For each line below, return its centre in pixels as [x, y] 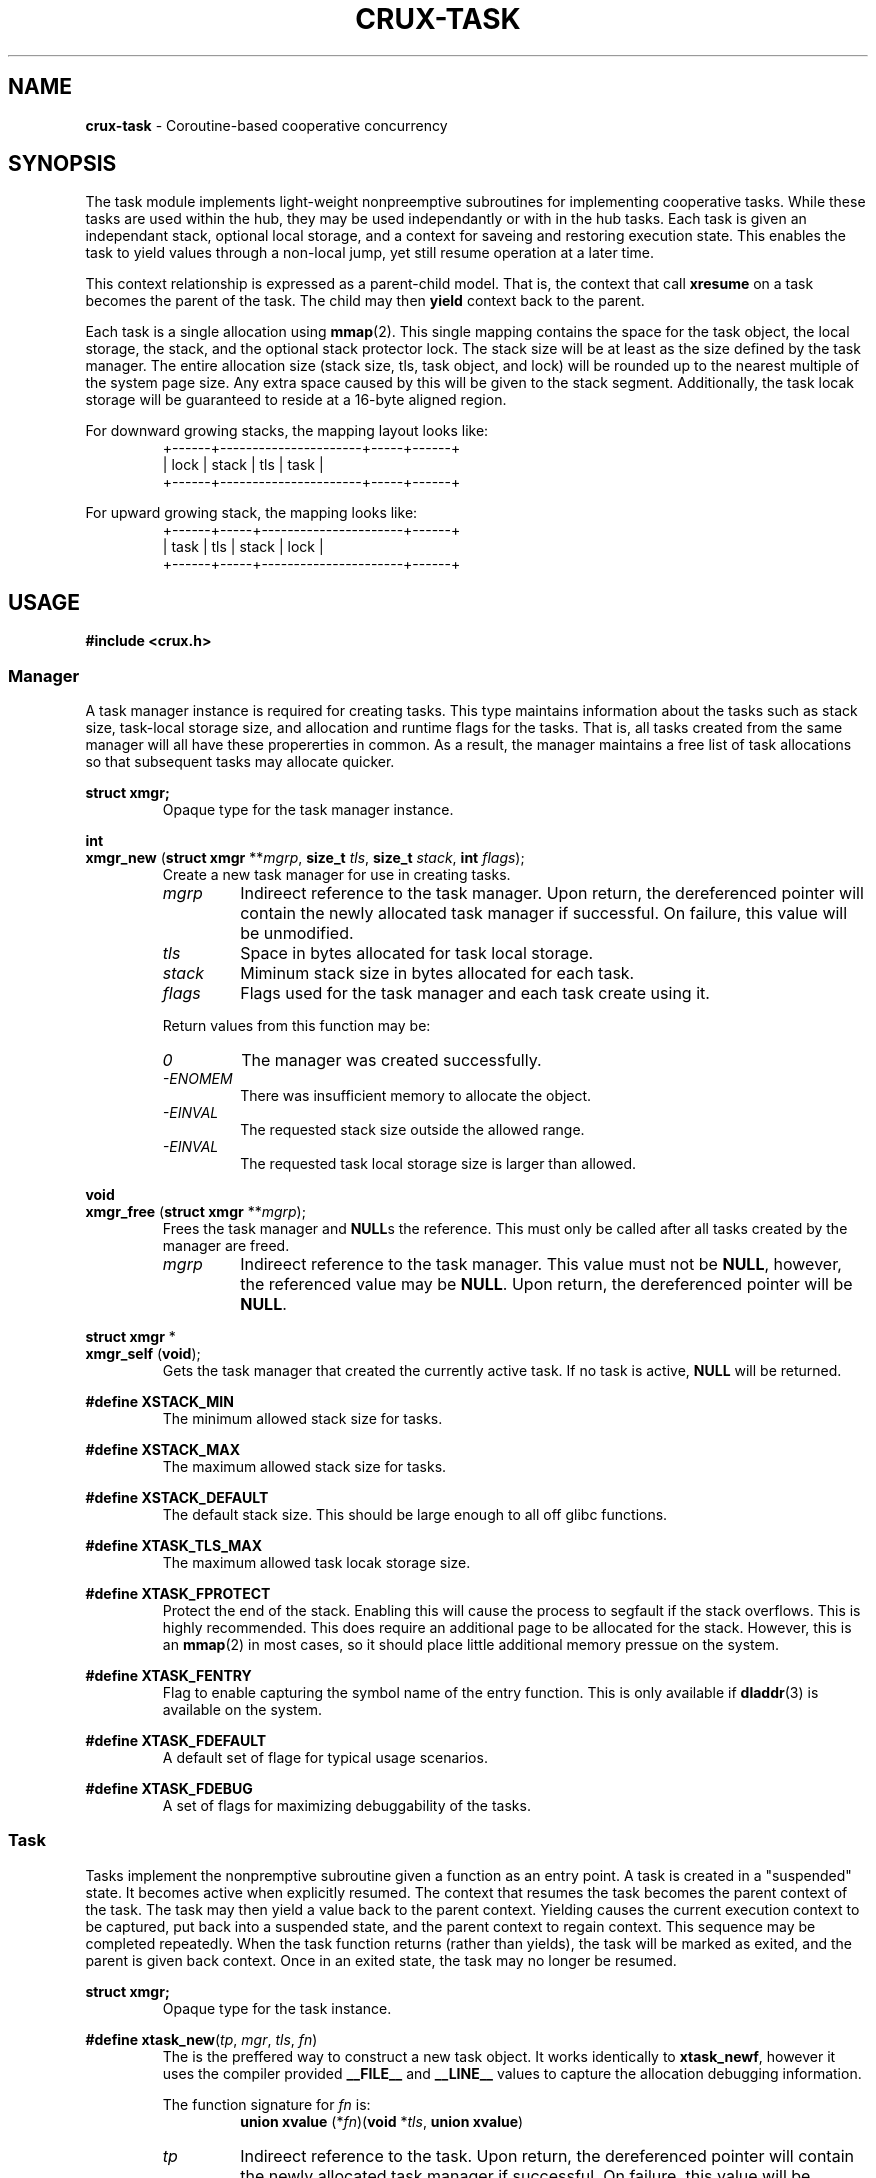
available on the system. [242, 1710]
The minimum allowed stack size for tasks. [302, 1419]
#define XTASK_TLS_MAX [174, 1546]
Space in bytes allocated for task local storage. [417, 953]
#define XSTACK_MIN [159, 1402]
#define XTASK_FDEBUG [169, 1789]
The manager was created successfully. [391, 1060]
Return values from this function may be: [296, 1026]
